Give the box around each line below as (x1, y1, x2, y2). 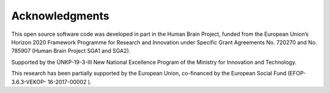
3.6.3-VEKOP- (11, 78, 46, 85)
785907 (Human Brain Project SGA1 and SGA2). (11, 47, 131, 55)
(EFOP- (287, 70, 306, 77)
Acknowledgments (11, 9, 110, 22)
